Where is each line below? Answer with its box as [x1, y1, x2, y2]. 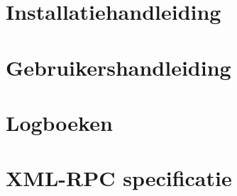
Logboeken [6, 108, 113, 137]
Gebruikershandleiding [6, 52, 231, 81]
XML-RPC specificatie [6, 163, 232, 192]
